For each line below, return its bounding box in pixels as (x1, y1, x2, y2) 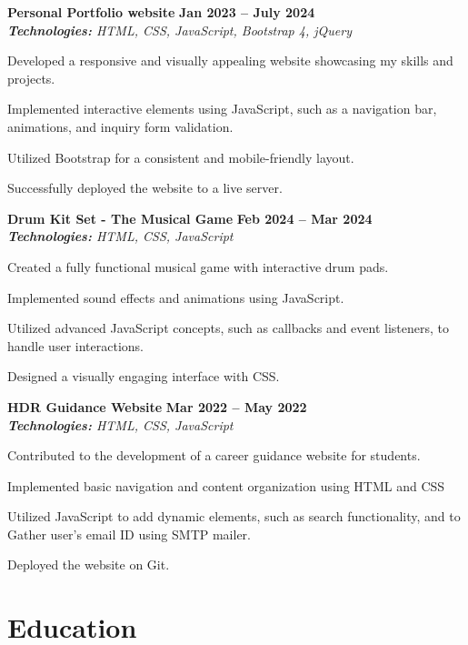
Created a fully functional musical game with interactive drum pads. (7, 257, 389, 276)
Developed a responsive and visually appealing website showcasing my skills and (7, 51, 453, 70)
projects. (7, 68, 55, 87)
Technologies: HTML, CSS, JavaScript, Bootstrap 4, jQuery (7, 20, 352, 39)
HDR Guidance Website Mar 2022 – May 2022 (7, 397, 307, 416)
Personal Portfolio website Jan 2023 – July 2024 (7, 3, 315, 21)
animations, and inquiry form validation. (7, 116, 234, 136)
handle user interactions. (7, 336, 144, 355)
